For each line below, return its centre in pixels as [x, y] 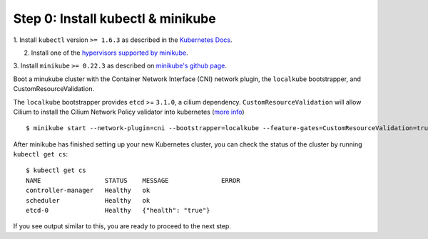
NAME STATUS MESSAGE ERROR [133, 180]
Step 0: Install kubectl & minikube [115, 18]
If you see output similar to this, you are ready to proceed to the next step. [122, 226]
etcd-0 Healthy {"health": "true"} [118, 211]
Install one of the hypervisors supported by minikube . [109, 53]
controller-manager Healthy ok [88, 191]
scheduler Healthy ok [88, 200]
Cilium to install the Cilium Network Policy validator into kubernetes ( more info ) [129, 112]
